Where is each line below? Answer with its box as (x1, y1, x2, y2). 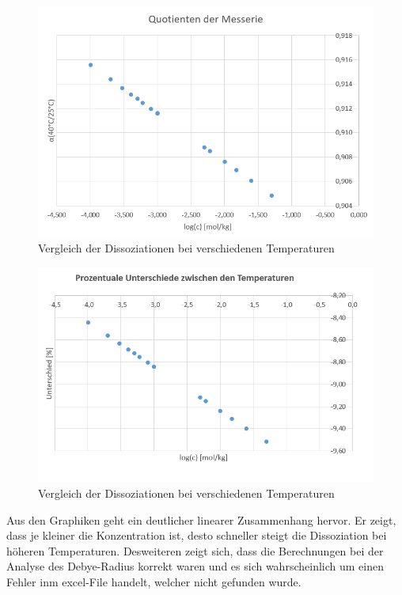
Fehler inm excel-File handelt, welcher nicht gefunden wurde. (6, 574, 301, 590)
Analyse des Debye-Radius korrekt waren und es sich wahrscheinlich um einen (6, 558, 384, 574)
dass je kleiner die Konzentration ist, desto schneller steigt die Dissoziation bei (6, 527, 387, 544)
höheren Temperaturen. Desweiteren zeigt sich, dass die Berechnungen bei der (6, 542, 384, 559)
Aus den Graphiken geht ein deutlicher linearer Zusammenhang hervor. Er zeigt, (6, 511, 396, 528)
